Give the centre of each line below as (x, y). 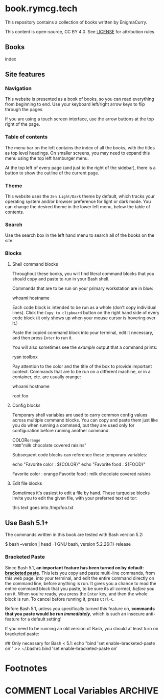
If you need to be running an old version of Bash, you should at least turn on (82, 628)
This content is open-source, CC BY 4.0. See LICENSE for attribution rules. (80, 31)
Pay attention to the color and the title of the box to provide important (82, 366)
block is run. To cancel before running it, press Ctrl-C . (60, 599)
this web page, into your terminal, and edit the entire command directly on (80, 578)
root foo (20, 395)
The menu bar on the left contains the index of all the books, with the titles (80, 147)
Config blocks (26, 405)
